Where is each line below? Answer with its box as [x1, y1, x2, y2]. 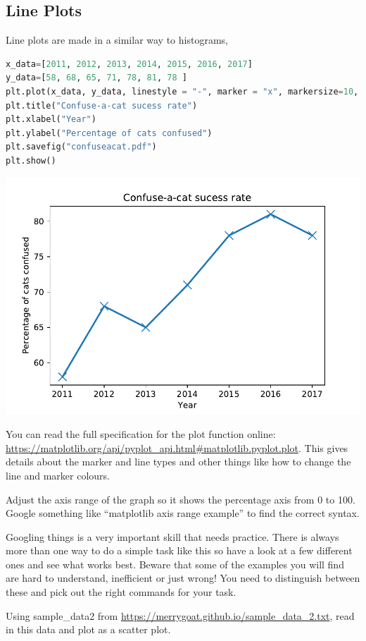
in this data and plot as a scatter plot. [6, 622, 171, 637]
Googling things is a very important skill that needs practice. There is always [6, 529, 339, 544]
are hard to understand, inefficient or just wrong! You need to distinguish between [6, 570, 360, 585]
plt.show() [6, 155, 56, 166]
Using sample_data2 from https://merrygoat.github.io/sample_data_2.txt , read [6, 608, 355, 623]
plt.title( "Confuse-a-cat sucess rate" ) [6, 100, 198, 111]
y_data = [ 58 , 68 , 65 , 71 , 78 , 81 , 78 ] [6, 73, 187, 83]
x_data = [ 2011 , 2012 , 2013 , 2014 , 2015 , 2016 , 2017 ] [6, 59, 253, 69]
